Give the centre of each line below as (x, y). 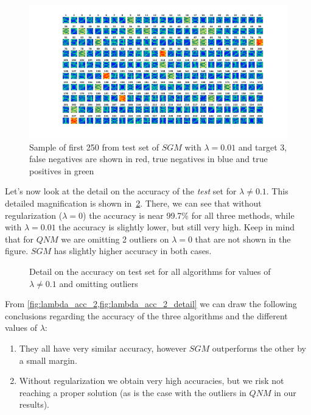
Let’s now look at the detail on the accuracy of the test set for (121, 191)
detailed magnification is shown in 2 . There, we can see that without (133, 203)
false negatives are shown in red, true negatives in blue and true (149, 159)
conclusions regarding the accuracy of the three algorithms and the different (146, 315)
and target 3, (263, 147)
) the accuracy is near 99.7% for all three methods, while (189, 215)
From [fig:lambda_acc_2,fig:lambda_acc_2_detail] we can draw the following (151, 304)
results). (34, 404)
